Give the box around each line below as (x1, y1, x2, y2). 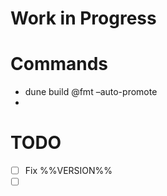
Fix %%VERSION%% (24, 165, 113, 177)
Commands (10, 53, 109, 76)
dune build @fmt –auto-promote (24, 86, 158, 98)
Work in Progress (10, 7, 157, 30)
